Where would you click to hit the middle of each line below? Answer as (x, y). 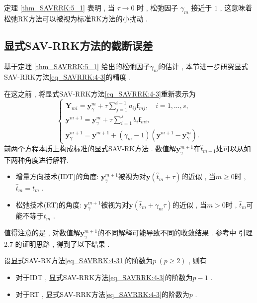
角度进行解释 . (46, 159)
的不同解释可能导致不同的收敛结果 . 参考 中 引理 (175, 232)
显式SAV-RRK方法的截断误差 (79, 45)
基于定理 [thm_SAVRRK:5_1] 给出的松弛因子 (77, 66)
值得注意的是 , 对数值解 (42, 232)
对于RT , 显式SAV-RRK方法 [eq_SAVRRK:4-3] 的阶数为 (102, 294)
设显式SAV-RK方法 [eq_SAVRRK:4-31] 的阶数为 (79, 260)
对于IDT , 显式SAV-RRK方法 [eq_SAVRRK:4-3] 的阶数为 (104, 277)
